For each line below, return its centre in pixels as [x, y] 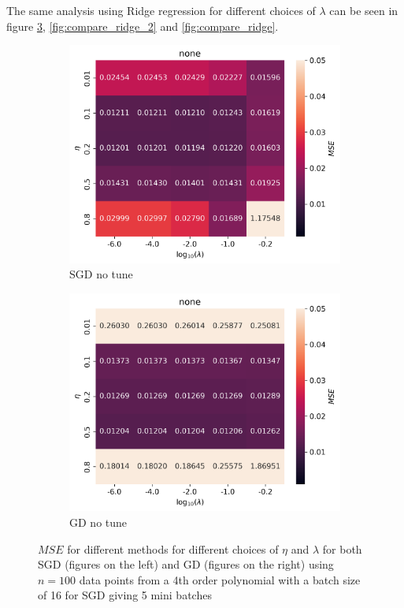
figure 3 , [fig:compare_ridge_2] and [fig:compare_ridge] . [143, 26]
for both [342, 548]
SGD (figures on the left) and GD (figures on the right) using [186, 564]
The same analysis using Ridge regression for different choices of [161, 10]
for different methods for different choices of [173, 548]
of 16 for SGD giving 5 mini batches [125, 595]
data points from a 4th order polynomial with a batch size [220, 579]
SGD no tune [101, 274]
